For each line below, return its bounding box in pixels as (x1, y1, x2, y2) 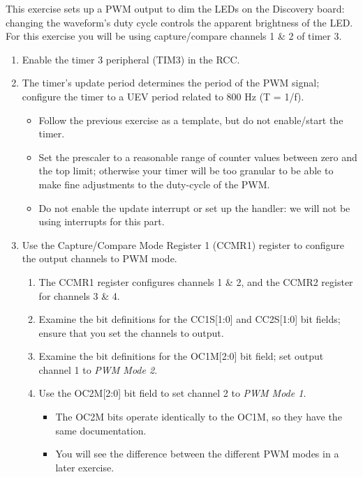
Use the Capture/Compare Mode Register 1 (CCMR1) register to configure (22, 237, 345, 252)
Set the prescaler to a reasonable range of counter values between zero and (38, 149, 357, 164)
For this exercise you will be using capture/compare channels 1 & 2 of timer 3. (6, 29, 342, 43)
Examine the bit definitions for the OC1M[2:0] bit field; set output (38, 349, 324, 363)
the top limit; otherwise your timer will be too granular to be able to (38, 163, 334, 178)
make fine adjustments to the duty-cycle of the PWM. (38, 176, 270, 191)
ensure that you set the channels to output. (38, 325, 224, 340)
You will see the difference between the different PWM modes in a (55, 446, 339, 461)
